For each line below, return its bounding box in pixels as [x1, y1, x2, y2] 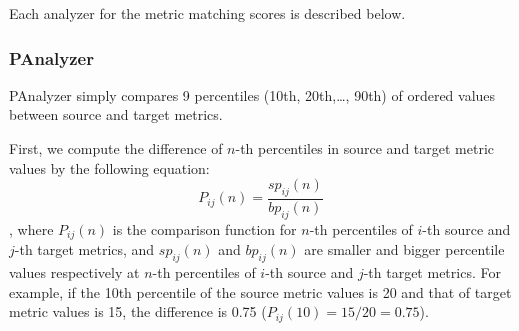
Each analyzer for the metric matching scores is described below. [9, 3, 406, 23]
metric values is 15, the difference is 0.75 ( [9, 301, 267, 322]
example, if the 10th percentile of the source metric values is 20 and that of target [9, 281, 512, 302]
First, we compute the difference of [9, 138, 223, 158]
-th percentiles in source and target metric [235, 138, 495, 158]
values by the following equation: [9, 157, 210, 178]
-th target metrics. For [363, 262, 501, 283]
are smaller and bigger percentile [304, 239, 505, 260]
